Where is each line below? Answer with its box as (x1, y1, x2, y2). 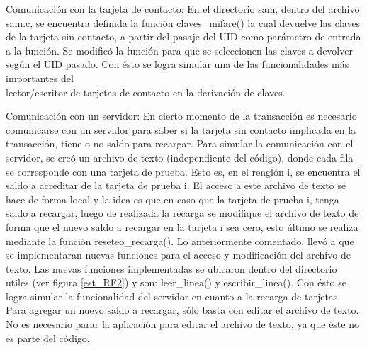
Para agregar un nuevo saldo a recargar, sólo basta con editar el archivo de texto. (6, 303, 359, 317)
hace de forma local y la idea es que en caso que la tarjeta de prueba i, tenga (6, 191, 339, 206)
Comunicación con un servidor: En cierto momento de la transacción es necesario (6, 108, 357, 123)
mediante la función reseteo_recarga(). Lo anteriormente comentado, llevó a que (6, 233, 354, 248)
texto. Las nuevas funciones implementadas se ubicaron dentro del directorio (6, 261, 337, 276)
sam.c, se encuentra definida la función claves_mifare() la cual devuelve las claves (6, 15, 361, 30)
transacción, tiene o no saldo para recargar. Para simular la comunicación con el (6, 136, 354, 151)
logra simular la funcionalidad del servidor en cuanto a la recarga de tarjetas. (6, 288, 341, 303)
